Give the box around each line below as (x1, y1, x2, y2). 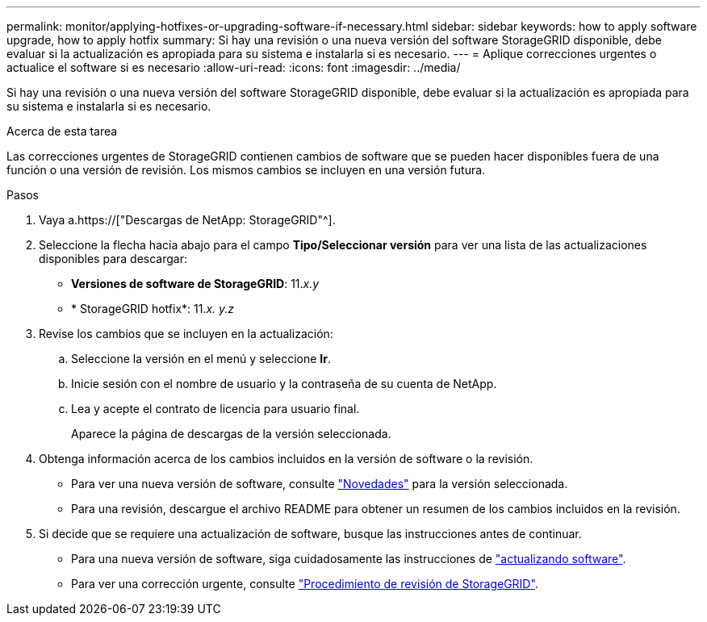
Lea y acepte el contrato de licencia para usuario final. (71, 402, 360, 415)
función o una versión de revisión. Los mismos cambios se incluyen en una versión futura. (6, 163, 486, 177)
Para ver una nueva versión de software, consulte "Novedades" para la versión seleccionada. (71, 477, 568, 491)
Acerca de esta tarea (6, 124, 118, 138)
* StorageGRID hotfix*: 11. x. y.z (71, 302, 235, 315)
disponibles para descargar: (39, 252, 187, 265)
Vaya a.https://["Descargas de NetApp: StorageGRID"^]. (39, 213, 336, 227)
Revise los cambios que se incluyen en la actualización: (39, 327, 333, 340)
